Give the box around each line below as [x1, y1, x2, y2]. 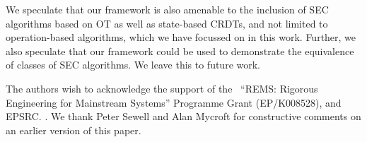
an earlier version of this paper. [6, 122, 141, 137]
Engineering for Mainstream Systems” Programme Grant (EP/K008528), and [6, 95, 342, 110]
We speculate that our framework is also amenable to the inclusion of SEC [6, 2, 329, 16]
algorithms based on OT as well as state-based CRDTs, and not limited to [6, 16, 328, 30]
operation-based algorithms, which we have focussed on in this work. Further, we [6, 30, 356, 45]
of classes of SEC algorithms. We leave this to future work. [6, 57, 261, 72]
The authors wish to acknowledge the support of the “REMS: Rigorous [6, 81, 318, 95]
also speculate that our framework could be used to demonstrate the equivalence [6, 43, 354, 58]
